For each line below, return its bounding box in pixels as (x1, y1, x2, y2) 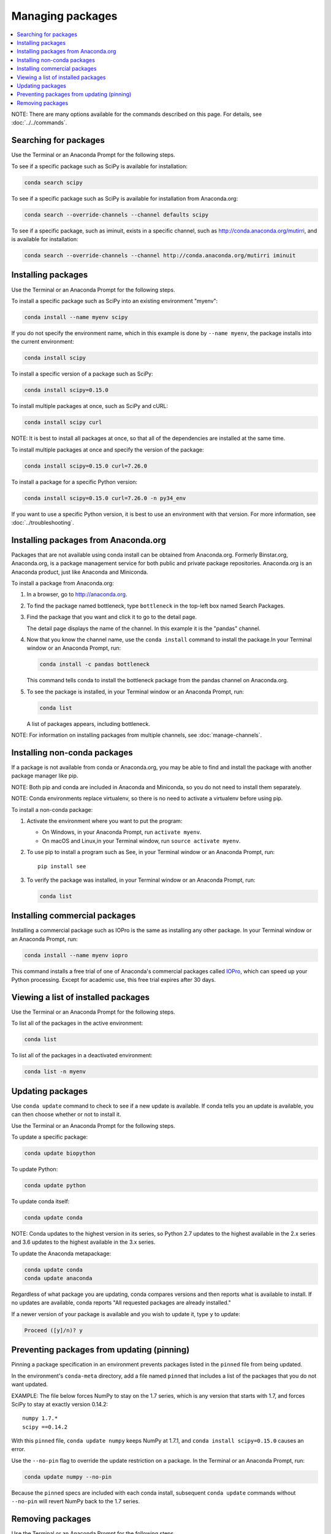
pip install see (37, 863, 86, 869)
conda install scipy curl (24, 419, 102, 426)
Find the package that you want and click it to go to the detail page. (26, 614, 197, 621)
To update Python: (11, 1166, 58, 1173)
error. (11, 1446, 26, 1453)
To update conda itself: (11, 1197, 70, 1205)
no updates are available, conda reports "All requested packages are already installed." (11, 1299, 231, 1306)
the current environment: (11, 338, 75, 345)
